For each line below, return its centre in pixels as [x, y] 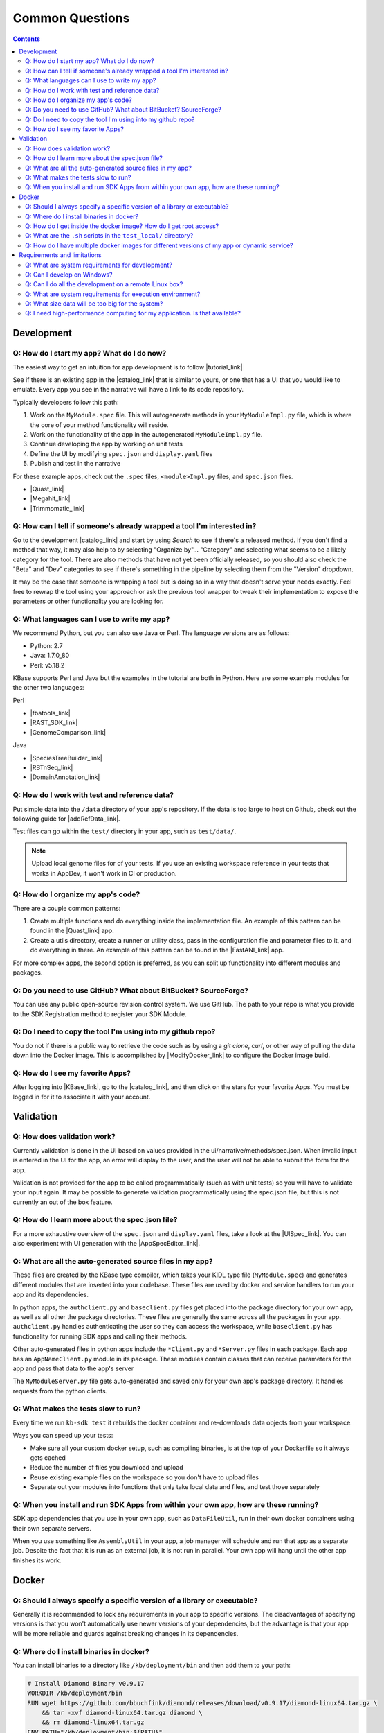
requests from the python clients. [60, 1391]
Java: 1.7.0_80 [50, 656]
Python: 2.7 [46, 645]
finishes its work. [37, 1560]
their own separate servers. [52, 1528]
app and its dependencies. [51, 1295]
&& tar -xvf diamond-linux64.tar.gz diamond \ [122, 1713]
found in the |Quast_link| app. [72, 931]
